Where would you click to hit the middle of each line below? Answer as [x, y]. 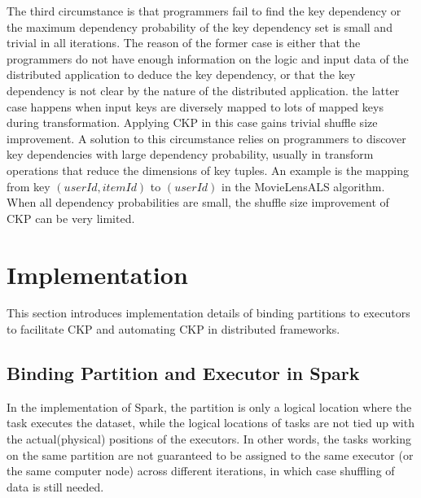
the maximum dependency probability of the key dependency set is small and [200, 26]
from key [29, 186]
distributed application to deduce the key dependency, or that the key [181, 74]
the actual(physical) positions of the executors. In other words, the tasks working [209, 439]
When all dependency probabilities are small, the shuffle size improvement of [198, 202]
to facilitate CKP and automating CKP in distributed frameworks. [173, 329]
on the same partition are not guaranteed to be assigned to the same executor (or [210, 454]
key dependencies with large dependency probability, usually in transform [190, 154]
